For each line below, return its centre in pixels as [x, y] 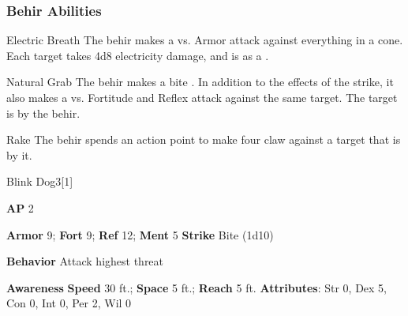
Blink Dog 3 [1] [40, 181]
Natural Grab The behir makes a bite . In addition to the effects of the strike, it [200, 82]
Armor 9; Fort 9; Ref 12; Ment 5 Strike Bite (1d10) [140, 234]
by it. [19, 154]
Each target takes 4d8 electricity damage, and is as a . [138, 55]
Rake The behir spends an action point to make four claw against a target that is [204, 139]
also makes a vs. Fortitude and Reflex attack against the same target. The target [202, 97]
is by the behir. [43, 113]
